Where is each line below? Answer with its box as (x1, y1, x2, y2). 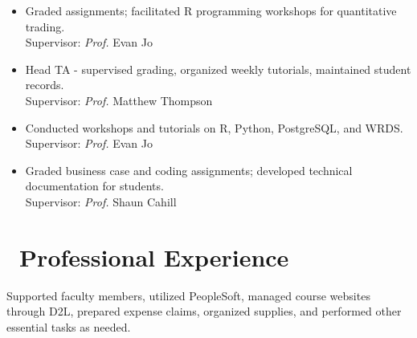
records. (25, 76, 64, 93)
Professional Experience (19, 240, 289, 273)
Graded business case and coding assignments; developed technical (25, 161, 353, 178)
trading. (25, 18, 65, 35)
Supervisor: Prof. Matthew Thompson (25, 92, 213, 108)
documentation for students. (25, 177, 164, 194)
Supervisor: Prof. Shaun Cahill (25, 193, 177, 210)
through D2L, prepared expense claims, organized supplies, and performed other (6, 303, 402, 320)
